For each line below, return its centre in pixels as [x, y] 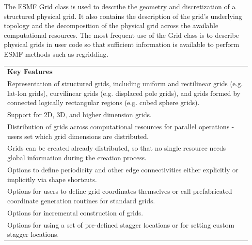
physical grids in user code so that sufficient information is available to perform [122, 44]
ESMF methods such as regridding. [56, 54]
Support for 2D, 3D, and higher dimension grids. [79, 115]
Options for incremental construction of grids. [75, 212]
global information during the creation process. [77, 158]
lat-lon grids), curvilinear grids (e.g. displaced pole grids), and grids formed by [124, 93]
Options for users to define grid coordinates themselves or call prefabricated [120, 191]
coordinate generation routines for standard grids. [81, 200]
